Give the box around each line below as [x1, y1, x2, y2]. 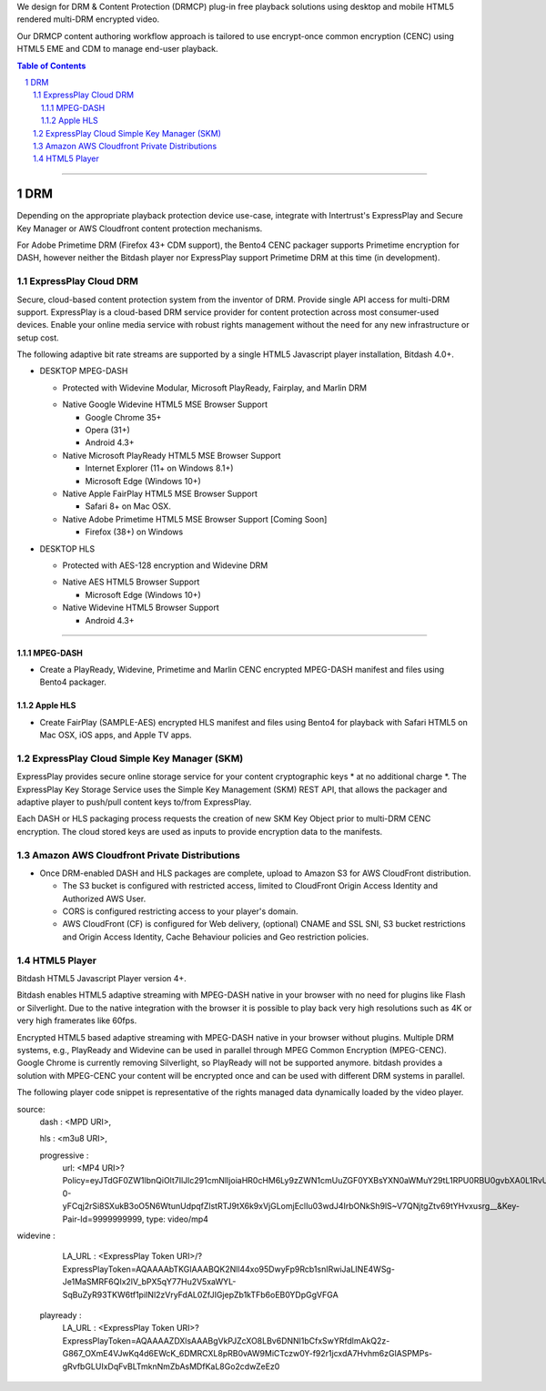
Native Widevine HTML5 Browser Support [62, 602, 220, 614]
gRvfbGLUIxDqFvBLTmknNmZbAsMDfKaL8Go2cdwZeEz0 [62, 1361, 280, 1372]
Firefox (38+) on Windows [85, 526, 184, 537]
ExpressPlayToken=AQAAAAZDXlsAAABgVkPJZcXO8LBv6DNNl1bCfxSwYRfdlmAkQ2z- [62, 1335, 390, 1346]
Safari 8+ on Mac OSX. [85, 501, 172, 512]
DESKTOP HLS [39, 543, 96, 554]
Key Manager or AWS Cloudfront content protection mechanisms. [16, 223, 263, 234]
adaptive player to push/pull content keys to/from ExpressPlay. [16, 797, 252, 807]
